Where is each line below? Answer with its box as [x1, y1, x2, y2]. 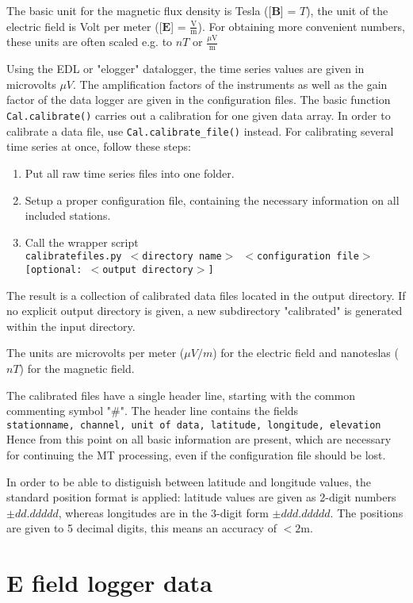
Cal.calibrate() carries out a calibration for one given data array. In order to [6, 107, 391, 124]
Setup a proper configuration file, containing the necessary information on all [25, 191, 400, 208]
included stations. [25, 207, 111, 224]
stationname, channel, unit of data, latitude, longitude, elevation [6, 419, 381, 431]
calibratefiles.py [25, 251, 122, 263]
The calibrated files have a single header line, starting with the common [6, 386, 356, 403]
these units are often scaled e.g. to [6, 33, 173, 50]
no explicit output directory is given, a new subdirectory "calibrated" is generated [6, 302, 403, 319]
